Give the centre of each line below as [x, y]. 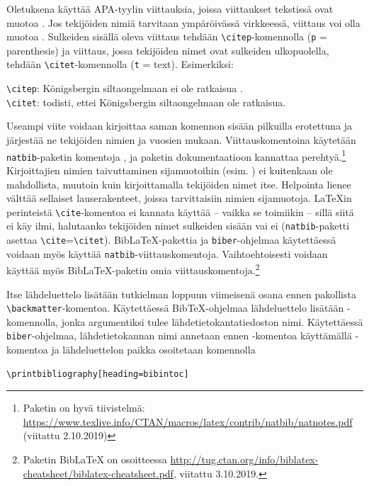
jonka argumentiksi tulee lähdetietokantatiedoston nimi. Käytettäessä [212, 321]
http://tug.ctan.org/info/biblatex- [244, 459]
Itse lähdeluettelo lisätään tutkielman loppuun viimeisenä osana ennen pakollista [181, 294]
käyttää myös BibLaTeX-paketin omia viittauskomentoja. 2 [133, 269]
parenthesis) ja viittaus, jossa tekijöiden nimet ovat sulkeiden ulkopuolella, [168, 50]
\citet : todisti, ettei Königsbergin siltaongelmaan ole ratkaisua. [146, 102]
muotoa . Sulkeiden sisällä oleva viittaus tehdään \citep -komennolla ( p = [167, 36]
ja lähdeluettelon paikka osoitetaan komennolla [153, 350]
